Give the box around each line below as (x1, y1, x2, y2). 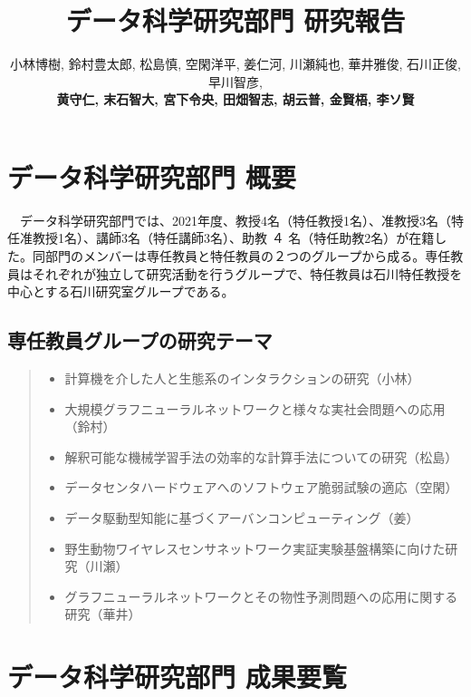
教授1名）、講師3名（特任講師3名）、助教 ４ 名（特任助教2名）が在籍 (32, 228, 435, 247)
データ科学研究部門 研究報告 (65, 2, 406, 39)
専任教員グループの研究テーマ (7, 326, 273, 354)
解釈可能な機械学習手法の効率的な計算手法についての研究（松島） (64, 447, 458, 466)
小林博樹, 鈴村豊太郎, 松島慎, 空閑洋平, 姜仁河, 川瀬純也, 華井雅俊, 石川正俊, (10, 54, 461, 73)
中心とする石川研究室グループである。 (7, 282, 235, 301)
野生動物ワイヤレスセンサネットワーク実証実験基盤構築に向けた (64, 538, 446, 557)
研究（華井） (64, 605, 141, 624)
